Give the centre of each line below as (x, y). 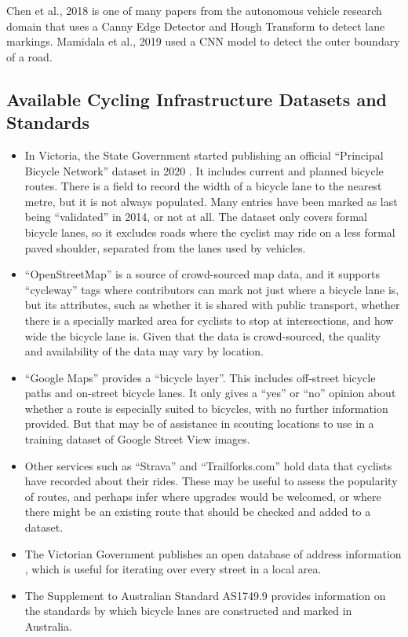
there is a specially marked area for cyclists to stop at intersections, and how (209, 320)
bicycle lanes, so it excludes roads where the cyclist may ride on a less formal (210, 232)
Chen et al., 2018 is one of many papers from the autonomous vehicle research (194, 10)
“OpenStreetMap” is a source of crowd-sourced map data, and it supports (202, 274)
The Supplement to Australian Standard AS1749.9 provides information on (205, 595)
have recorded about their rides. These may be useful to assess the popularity (211, 481)
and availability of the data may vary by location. (144, 351)
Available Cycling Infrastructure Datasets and (197, 99)
